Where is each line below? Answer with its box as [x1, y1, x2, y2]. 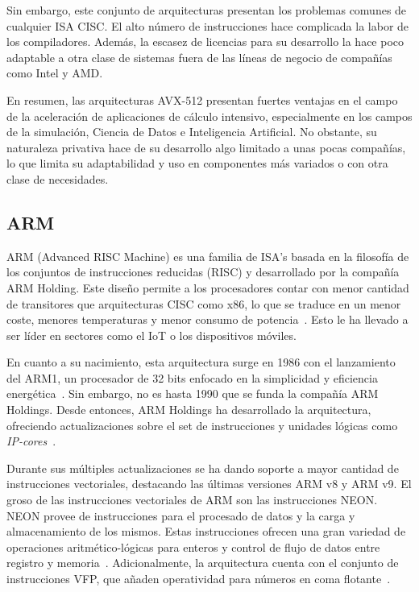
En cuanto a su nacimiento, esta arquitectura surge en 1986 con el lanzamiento [6, 354, 396, 371]
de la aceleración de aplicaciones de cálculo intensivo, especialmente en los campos [6, 107, 413, 124]
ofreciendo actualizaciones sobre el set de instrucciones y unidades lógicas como [6, 416, 398, 433]
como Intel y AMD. [6, 64, 103, 81]
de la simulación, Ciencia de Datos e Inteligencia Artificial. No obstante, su [6, 123, 377, 140]
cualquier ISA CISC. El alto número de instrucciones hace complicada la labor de [6, 17, 409, 34]
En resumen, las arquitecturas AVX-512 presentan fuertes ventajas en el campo [6, 91, 398, 108]
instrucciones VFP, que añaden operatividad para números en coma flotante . [6, 570, 391, 587]
